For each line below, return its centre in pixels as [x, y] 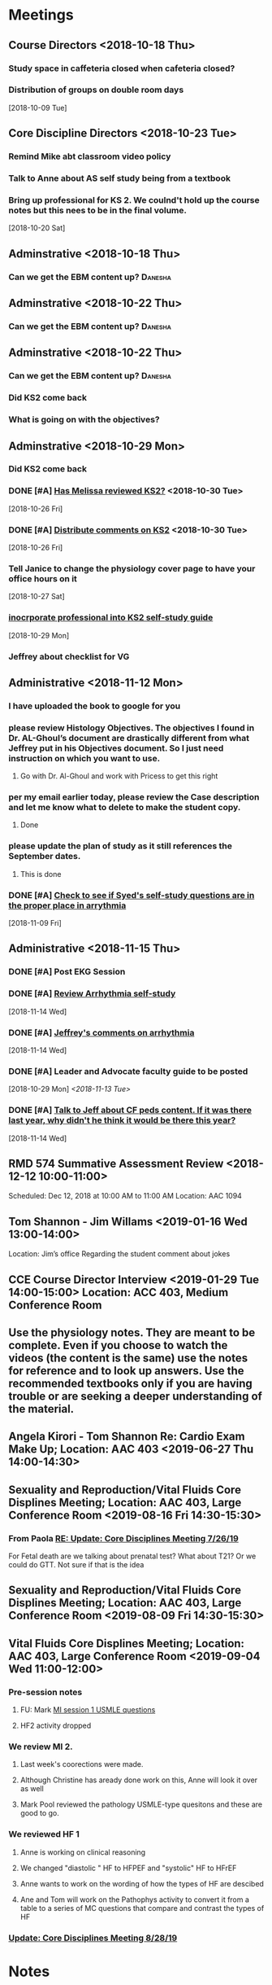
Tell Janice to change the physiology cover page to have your [132, 568]
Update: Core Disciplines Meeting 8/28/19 [93, 1938]
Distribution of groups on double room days [96, 90]
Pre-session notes [45, 1692]
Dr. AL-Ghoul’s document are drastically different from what [129, 738]
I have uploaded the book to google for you [95, 706]
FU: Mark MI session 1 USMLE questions [88, 1710]
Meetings [41, 15]
